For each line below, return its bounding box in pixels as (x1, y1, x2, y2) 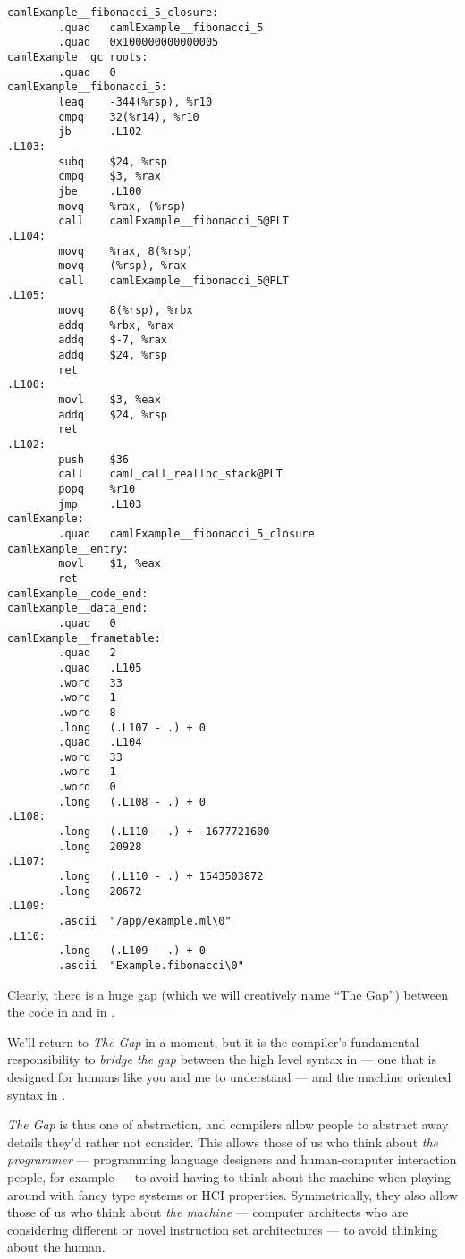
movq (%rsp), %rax (58, 259, 187, 273)
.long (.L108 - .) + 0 (58, 795, 206, 808)
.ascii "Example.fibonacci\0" (58, 959, 244, 972)
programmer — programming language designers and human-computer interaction (7, 1150, 457, 1169)
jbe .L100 (58, 184, 142, 198)
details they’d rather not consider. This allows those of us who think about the (7, 1132, 439, 1151)
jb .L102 (58, 125, 142, 139)
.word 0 (58, 781, 116, 794)
